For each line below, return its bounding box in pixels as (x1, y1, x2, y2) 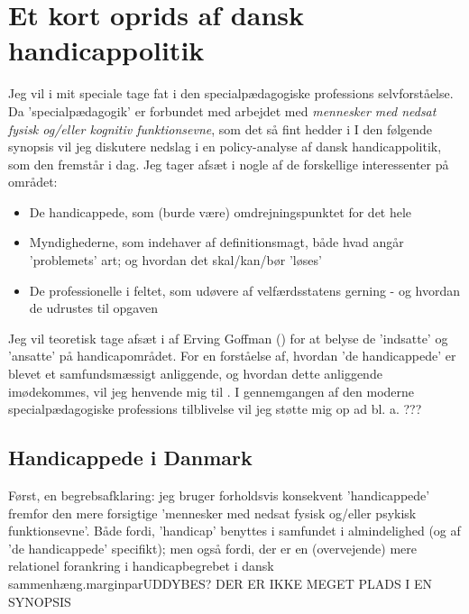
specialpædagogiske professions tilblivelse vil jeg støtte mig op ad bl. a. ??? (8, 399, 422, 418)
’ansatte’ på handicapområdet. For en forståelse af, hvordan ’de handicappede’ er (8, 346, 456, 365)
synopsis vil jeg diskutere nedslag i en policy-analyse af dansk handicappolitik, (8, 137, 442, 156)
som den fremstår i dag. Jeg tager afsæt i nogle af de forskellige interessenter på (8, 154, 449, 173)
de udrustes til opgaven (29, 298, 158, 317)
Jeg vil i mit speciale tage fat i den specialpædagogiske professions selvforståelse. (8, 84, 454, 103)
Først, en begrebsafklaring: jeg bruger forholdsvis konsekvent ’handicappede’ (8, 486, 430, 505)
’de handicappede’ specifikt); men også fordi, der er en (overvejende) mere (8, 538, 418, 557)
